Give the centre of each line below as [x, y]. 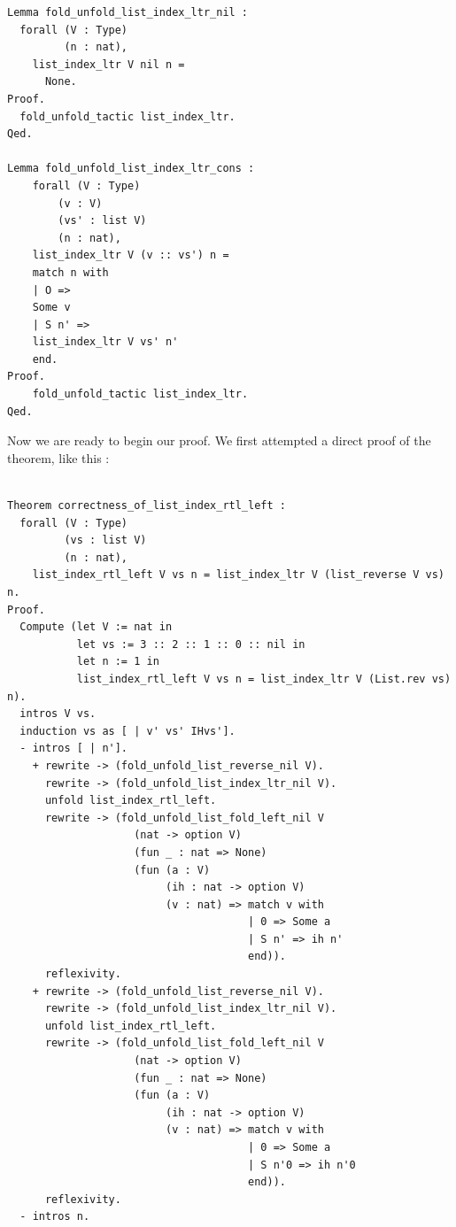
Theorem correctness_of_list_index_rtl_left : [147, 506]
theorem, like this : [58, 457]
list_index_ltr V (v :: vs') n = [131, 255]
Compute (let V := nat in [96, 627]
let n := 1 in [118, 662]
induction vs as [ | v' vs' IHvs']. [128, 731]
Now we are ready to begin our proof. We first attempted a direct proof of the [219, 440]
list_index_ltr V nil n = [108, 64]
